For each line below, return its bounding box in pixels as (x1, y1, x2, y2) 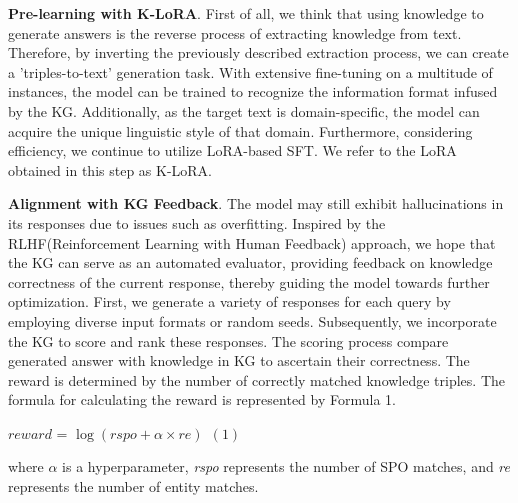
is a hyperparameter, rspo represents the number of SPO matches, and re (62, 456, 510, 477)
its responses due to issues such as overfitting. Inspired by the (8, 212, 386, 233)
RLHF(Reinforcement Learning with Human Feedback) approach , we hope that (8, 232, 496, 253)
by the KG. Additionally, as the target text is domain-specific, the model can (8, 100, 480, 121)
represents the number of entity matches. (8, 476, 259, 497)
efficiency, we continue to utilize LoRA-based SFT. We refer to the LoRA (8, 140, 457, 161)
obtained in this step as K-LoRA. (8, 159, 213, 180)
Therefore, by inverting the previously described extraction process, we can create (8, 42, 509, 63)
